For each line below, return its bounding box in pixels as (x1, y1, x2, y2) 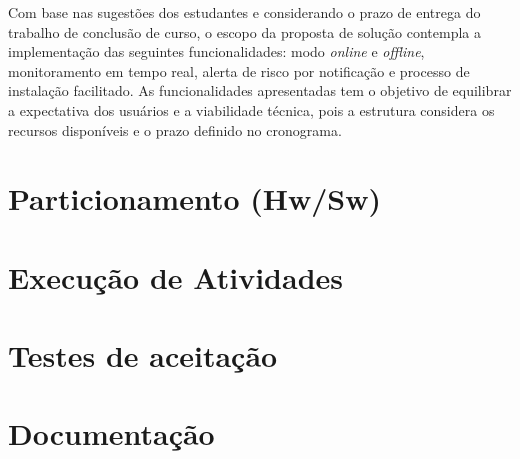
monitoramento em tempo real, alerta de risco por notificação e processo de (8, 60, 470, 81)
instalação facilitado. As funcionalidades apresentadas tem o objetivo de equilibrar (8, 80, 512, 101)
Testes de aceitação (8, 335, 278, 376)
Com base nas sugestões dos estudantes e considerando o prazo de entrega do (8, 2, 481, 22)
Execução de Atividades (8, 256, 343, 297)
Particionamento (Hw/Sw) (8, 178, 382, 219)
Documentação (8, 413, 215, 454)
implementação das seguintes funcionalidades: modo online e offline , (8, 41, 425, 62)
